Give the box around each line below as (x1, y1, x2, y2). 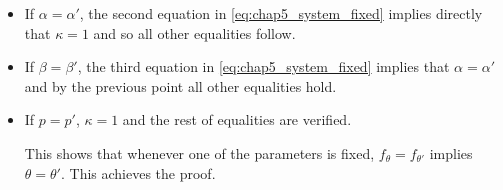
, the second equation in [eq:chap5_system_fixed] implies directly (79, 3, 483, 23)
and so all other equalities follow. (93, 22, 296, 43)
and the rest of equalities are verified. (122, 109, 352, 130)
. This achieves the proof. (60, 162, 216, 183)
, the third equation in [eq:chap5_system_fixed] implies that (77, 56, 450, 77)
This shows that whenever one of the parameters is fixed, (24, 142, 375, 163)
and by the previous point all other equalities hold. (24, 75, 337, 96)
